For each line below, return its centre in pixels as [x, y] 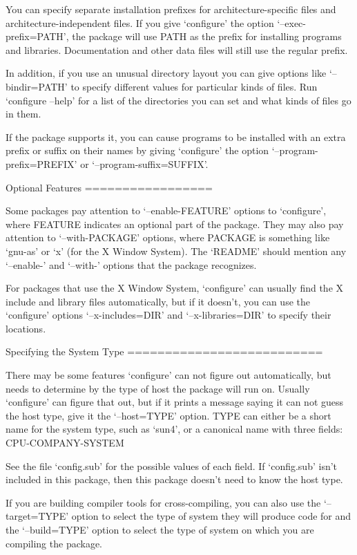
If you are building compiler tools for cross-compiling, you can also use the [163, 502]
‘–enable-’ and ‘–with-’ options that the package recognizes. [131, 264]
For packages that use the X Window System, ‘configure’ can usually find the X [175, 288]
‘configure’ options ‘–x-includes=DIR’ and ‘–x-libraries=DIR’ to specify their [168, 315]
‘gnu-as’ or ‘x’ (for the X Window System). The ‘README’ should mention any [176, 251]
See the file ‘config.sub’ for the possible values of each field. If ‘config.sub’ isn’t [172, 465]
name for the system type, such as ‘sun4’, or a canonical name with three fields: [174, 429]
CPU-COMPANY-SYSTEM [65, 443]
